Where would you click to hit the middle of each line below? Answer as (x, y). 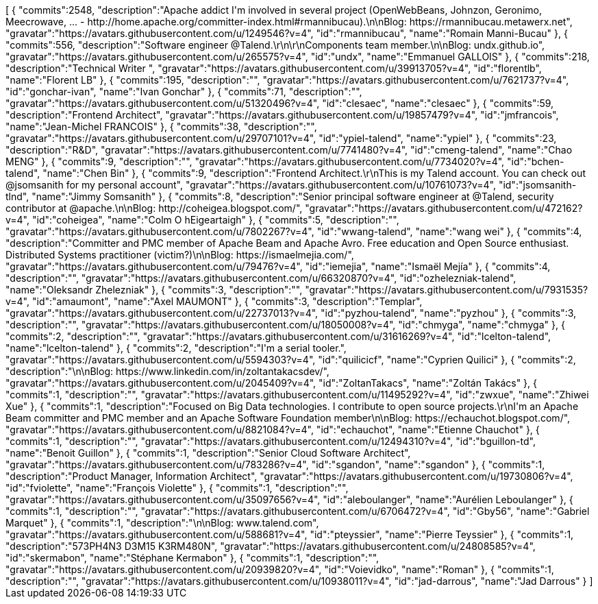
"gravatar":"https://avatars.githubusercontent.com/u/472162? (444, 208)
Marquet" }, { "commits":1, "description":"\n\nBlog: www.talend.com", (162, 523)
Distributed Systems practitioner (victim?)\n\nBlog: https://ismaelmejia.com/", (180, 255)
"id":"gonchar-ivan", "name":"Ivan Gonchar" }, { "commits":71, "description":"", (184, 92)
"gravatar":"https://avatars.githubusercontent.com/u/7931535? (447, 290)
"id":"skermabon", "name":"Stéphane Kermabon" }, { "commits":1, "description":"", (192, 558)
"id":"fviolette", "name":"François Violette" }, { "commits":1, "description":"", (177, 488)
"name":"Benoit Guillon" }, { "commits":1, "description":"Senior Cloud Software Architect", (208, 453)
